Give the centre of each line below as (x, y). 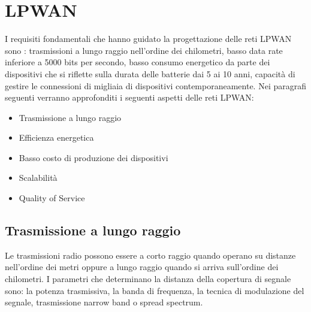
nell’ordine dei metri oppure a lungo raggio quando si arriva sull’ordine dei (142, 267)
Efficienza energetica (56, 137)
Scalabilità (38, 178)
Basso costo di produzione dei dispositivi (93, 157)
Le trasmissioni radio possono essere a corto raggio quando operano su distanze (150, 255)
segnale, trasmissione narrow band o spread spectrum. (104, 302)
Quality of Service (52, 198)
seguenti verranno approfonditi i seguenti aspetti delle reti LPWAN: (129, 97)
